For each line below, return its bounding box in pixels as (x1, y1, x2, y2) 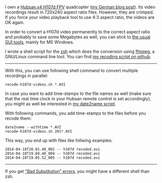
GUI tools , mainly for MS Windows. (5, 39, 74, 45)
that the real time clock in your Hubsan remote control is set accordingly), (5, 96, 151, 101)
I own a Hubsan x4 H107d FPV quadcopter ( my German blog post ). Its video (5, 4, 156, 10)
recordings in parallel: (5, 73, 48, 78)
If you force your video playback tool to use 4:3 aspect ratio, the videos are (5, 15, 155, 20)
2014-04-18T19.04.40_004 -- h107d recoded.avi (5, 151, 100, 156)
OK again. (5, 19, 25, 25)
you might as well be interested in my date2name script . (5, 101, 117, 107)
